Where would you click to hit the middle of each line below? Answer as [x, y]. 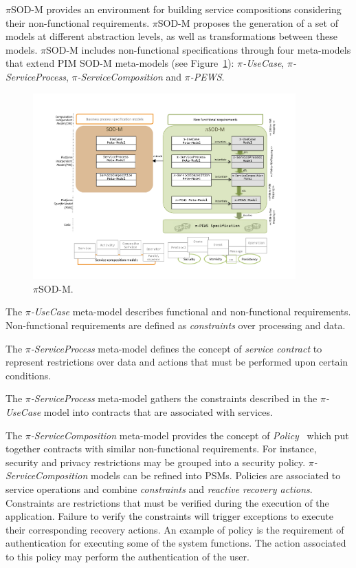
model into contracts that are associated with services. [158, 412]
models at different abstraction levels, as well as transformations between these [171, 36]
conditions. [29, 375]
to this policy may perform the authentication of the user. [127, 556]
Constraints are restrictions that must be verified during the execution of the [167, 502]
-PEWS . [207, 76]
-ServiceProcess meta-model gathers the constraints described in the [174, 398]
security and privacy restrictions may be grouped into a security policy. [156, 462]
